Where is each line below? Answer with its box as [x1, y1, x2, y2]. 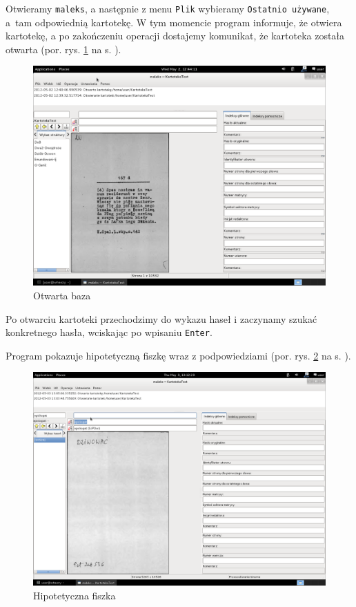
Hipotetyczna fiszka [33, 588, 116, 602]
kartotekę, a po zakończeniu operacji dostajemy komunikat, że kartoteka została [6, 28, 345, 43]
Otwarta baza [33, 288, 91, 303]
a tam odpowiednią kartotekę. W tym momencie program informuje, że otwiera [6, 15, 342, 29]
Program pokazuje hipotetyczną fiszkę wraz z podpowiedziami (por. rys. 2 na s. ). [6, 348, 351, 362]
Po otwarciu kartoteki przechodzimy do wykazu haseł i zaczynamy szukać [6, 311, 317, 326]
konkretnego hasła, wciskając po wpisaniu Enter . [6, 325, 212, 339]
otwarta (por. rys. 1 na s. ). [6, 41, 121, 56]
